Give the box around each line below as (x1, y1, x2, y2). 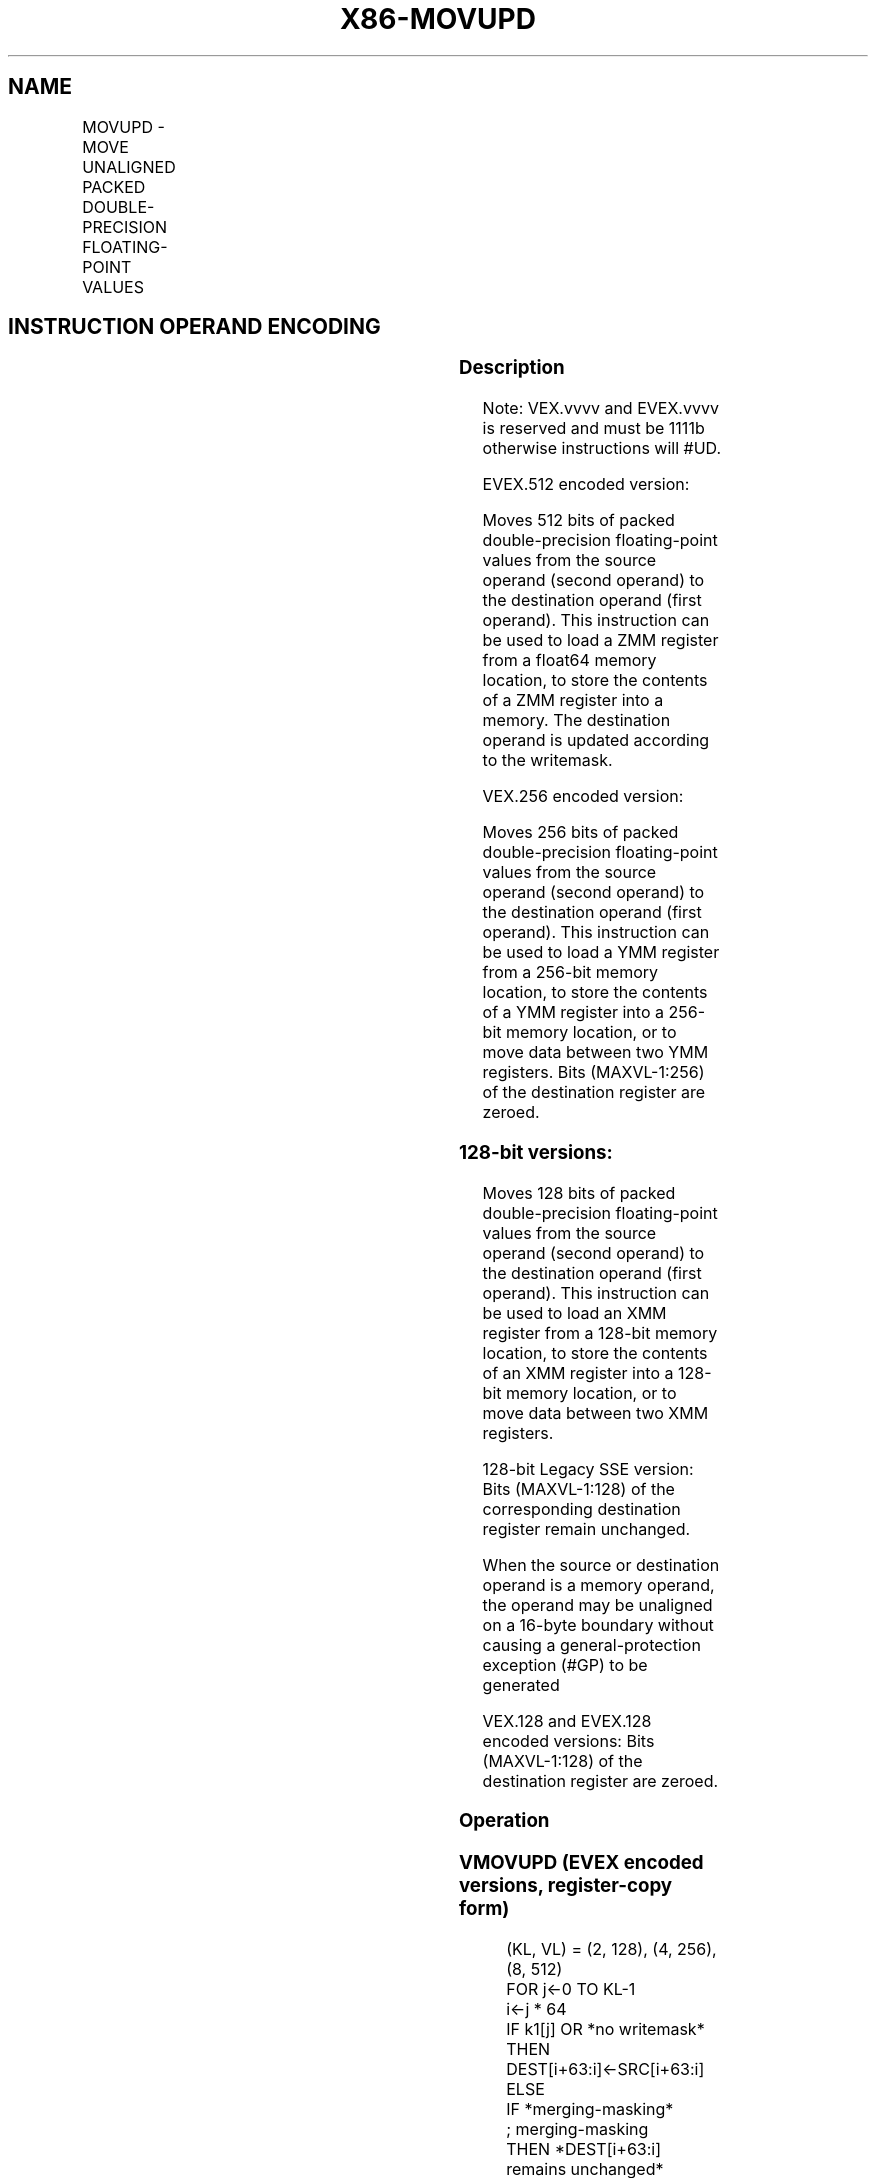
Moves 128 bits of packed (482, 1182, 676, 1203)
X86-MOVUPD (340, 2, 536, 36)
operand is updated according (482, 730, 710, 751)
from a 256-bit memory (482, 962, 659, 983)
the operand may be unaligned (482, 1594, 713, 1615)
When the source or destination (482, 1554, 720, 1575)
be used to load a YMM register (482, 942, 720, 963)
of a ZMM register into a (482, 690, 664, 711)
